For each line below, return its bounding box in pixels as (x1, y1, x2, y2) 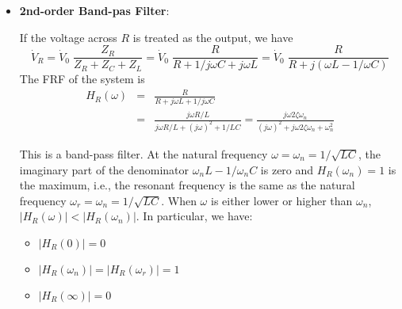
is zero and (260, 161, 314, 177)
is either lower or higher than (210, 192, 353, 208)
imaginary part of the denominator (19, 161, 190, 177)
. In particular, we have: (136, 208, 253, 224)
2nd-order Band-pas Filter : (19, 2, 170, 18)
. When (161, 192, 197, 208)
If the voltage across (19, 29, 117, 45)
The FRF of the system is (19, 71, 145, 87)
